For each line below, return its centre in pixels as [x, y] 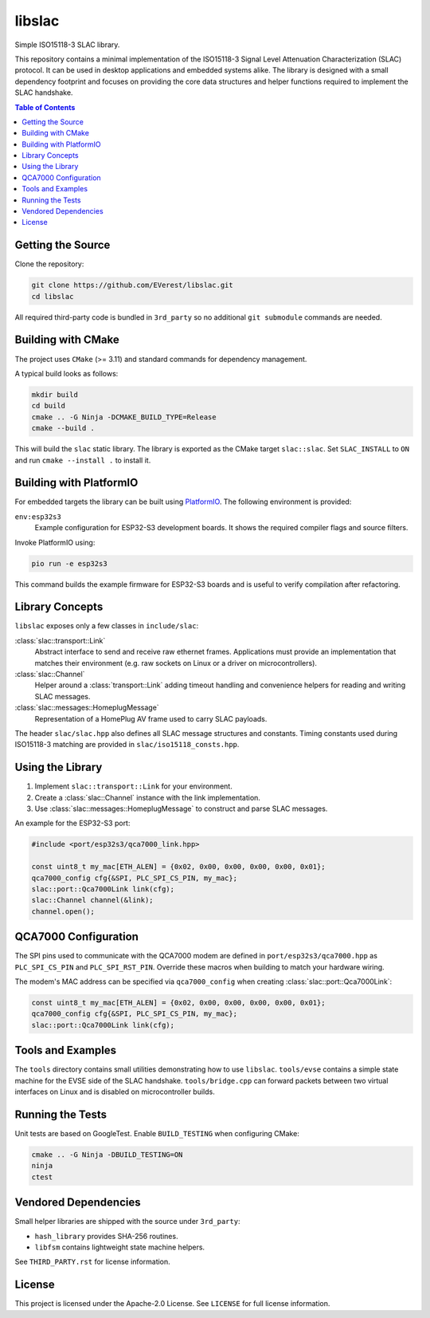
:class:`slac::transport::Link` [60, 640]
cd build [49, 406]
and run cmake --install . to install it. [83, 460]
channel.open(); [63, 911]
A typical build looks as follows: [66, 373]
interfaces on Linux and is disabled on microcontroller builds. [115, 1092]
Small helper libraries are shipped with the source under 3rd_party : [127, 1222]
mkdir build [55, 394]
